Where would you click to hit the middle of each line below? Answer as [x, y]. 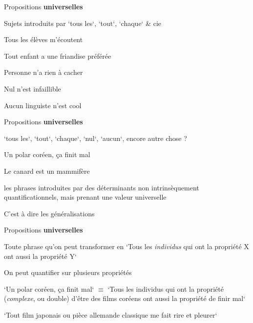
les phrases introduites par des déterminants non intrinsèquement [102, 187]
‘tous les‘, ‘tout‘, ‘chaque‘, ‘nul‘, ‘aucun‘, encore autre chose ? [95, 138]
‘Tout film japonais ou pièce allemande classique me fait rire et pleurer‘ [111, 314]
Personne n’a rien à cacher [43, 72]
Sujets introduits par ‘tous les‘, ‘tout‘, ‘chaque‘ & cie [83, 23]
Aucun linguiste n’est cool [43, 105]
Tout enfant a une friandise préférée [58, 56]
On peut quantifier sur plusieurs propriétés [68, 272]
